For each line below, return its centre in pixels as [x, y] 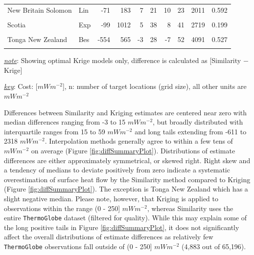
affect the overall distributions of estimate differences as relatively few [109, 237]
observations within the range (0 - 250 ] [62, 208]
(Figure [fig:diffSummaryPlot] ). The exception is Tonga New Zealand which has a [126, 189]
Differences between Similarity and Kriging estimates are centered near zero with [126, 112]
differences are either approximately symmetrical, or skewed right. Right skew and [127, 160]
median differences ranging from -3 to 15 [65, 122]
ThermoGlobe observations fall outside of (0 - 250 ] [78, 246]
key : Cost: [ [21, 86]
